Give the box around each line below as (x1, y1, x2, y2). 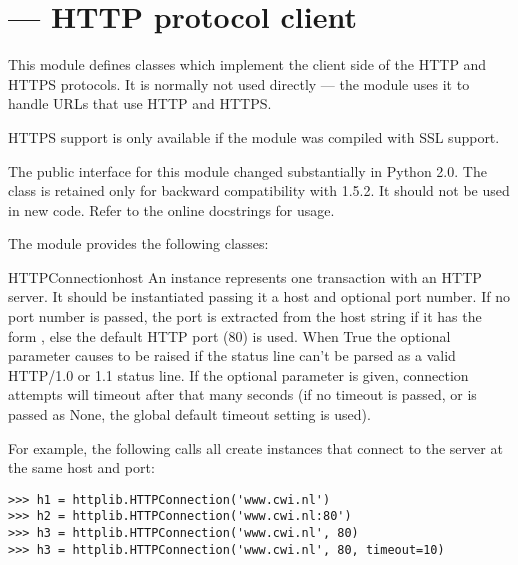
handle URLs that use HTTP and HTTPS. (8, 93, 272, 114)
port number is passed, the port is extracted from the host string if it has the (8, 306, 482, 327)
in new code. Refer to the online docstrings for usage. (8, 199, 335, 220)
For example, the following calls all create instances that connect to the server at (8, 437, 503, 458)
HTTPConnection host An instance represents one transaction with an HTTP (8, 266, 482, 287)
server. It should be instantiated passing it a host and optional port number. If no (8, 286, 510, 307)
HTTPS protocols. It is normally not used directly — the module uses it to (8, 73, 470, 94)
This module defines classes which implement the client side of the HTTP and (8, 54, 487, 75)
